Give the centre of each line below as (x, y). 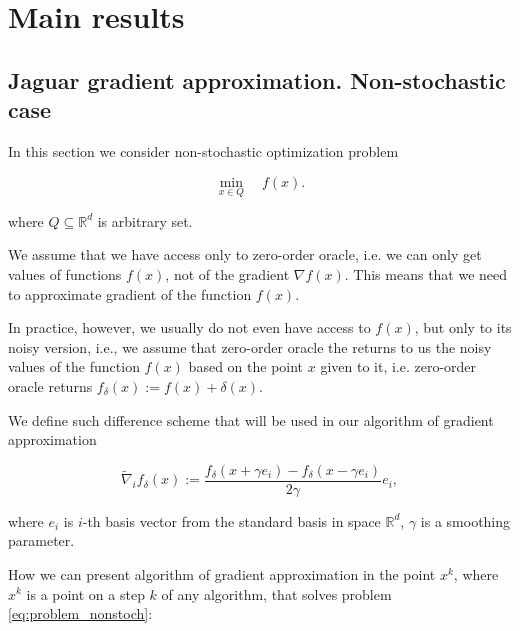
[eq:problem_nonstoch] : (80, 613)
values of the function (74, 366)
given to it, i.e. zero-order (398, 366)
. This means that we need (426, 273)
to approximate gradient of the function (130, 293)
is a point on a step (85, 593)
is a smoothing (465, 520)
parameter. (41, 540)
